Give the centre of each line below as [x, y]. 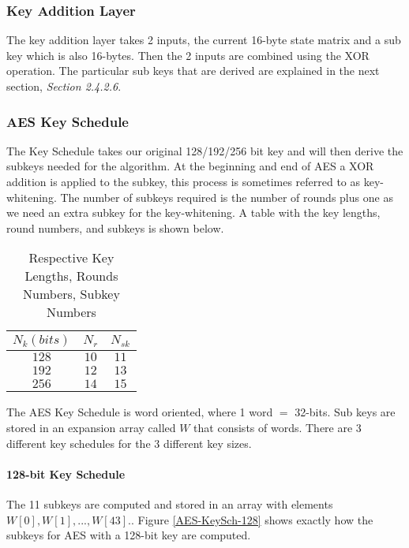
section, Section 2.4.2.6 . [64, 86]
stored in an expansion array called [91, 427]
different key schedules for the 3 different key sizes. [129, 443]
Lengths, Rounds [71, 276]
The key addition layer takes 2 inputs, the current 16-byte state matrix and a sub [204, 40]
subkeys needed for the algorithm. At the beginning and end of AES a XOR [190, 166]
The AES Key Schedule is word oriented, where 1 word [140, 412]
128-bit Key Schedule [66, 473]
